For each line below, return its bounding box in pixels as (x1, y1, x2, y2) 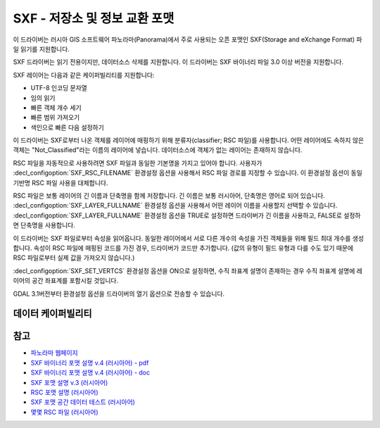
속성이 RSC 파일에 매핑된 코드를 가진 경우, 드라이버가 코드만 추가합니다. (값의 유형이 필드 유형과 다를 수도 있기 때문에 (33, 244, 354, 252)
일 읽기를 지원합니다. (13, 44, 70, 53)
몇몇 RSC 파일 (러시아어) (30, 408, 99, 416)
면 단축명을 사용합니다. (13, 221, 75, 229)
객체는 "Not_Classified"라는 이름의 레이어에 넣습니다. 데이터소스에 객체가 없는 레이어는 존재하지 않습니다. (13, 146, 303, 154)
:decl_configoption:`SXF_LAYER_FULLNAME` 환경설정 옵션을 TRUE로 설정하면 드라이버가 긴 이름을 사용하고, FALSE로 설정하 (13, 211, 361, 220)
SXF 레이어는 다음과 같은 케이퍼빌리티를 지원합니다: (13, 70, 155, 79)
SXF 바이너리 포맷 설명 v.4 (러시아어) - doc (30, 368, 151, 377)
